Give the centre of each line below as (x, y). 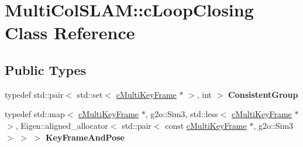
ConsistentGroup (263, 94)
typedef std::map (35, 114)
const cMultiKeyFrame (206, 125)
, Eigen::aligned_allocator (62, 125)
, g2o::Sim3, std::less (182, 114)
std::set (90, 94)
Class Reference (70, 33)
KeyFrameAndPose (85, 137)
